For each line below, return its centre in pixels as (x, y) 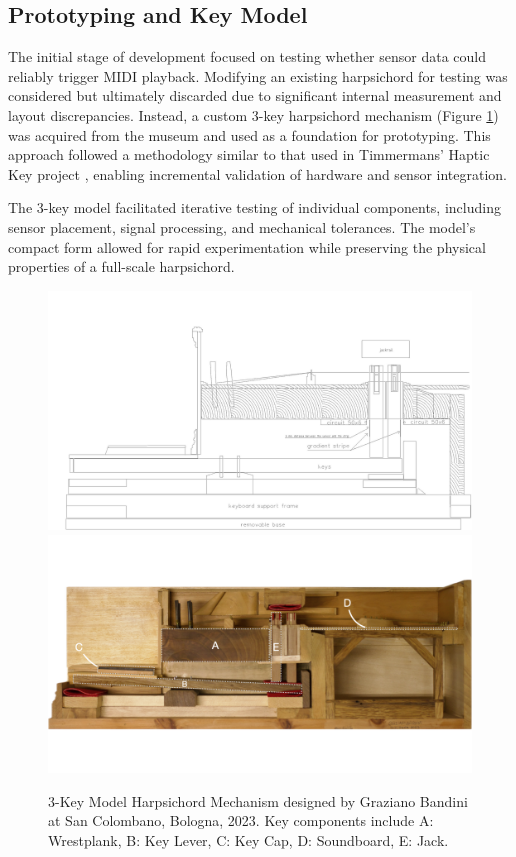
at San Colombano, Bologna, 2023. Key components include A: (241, 820)
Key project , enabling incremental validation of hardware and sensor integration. (257, 173)
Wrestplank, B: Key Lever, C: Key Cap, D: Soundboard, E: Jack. (248, 839)
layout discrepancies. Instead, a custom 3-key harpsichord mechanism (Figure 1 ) (253, 114)
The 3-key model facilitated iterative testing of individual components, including (254, 207)
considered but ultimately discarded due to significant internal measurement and (255, 95)
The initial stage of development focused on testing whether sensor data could (247, 56)
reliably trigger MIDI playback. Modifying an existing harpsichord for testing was (258, 75)
